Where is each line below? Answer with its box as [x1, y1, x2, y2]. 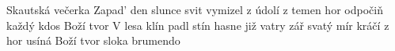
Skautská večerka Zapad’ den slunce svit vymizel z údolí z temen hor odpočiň [6, 2, 383, 17]
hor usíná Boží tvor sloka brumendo [6, 32, 180, 49]
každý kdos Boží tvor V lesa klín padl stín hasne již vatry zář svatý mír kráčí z [6, 16, 389, 33]
